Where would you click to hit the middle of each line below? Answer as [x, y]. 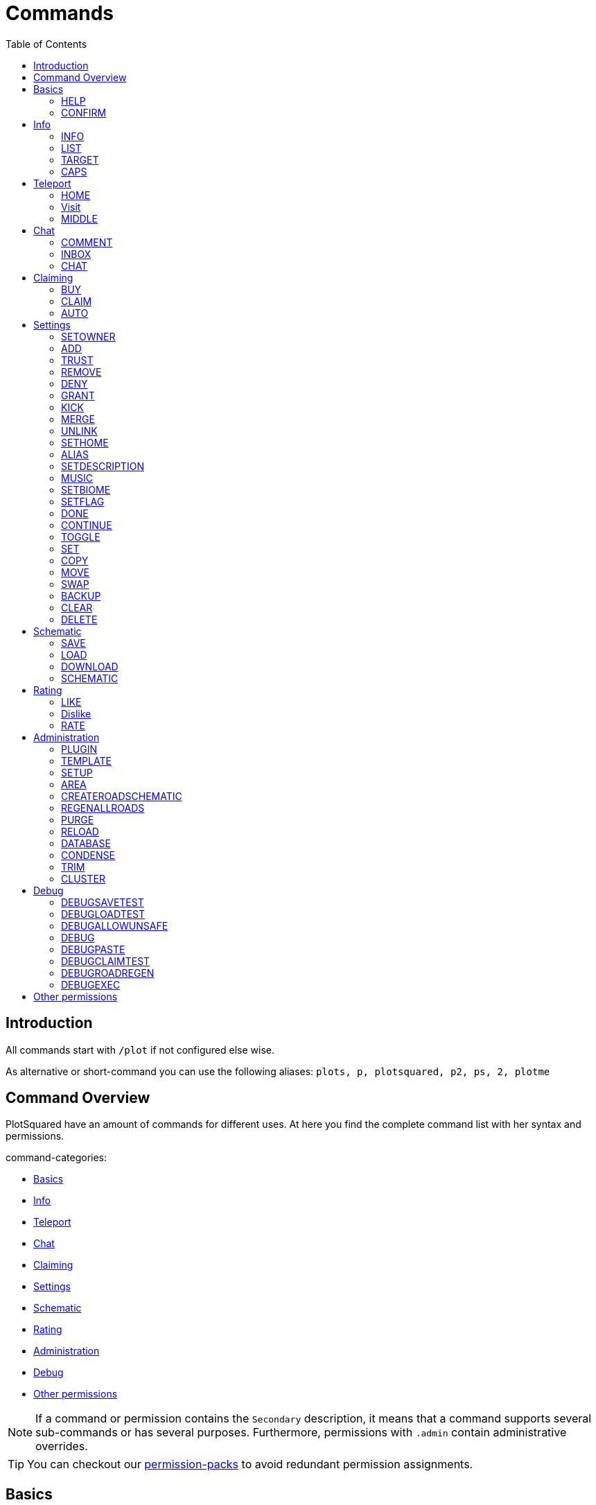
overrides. [62, 1446]
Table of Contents [46, 44]
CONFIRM [84, 112]
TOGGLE [81, 537]
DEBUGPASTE [93, 949]
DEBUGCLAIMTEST [106, 961]
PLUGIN [79, 749]
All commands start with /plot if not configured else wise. [140, 1050]
